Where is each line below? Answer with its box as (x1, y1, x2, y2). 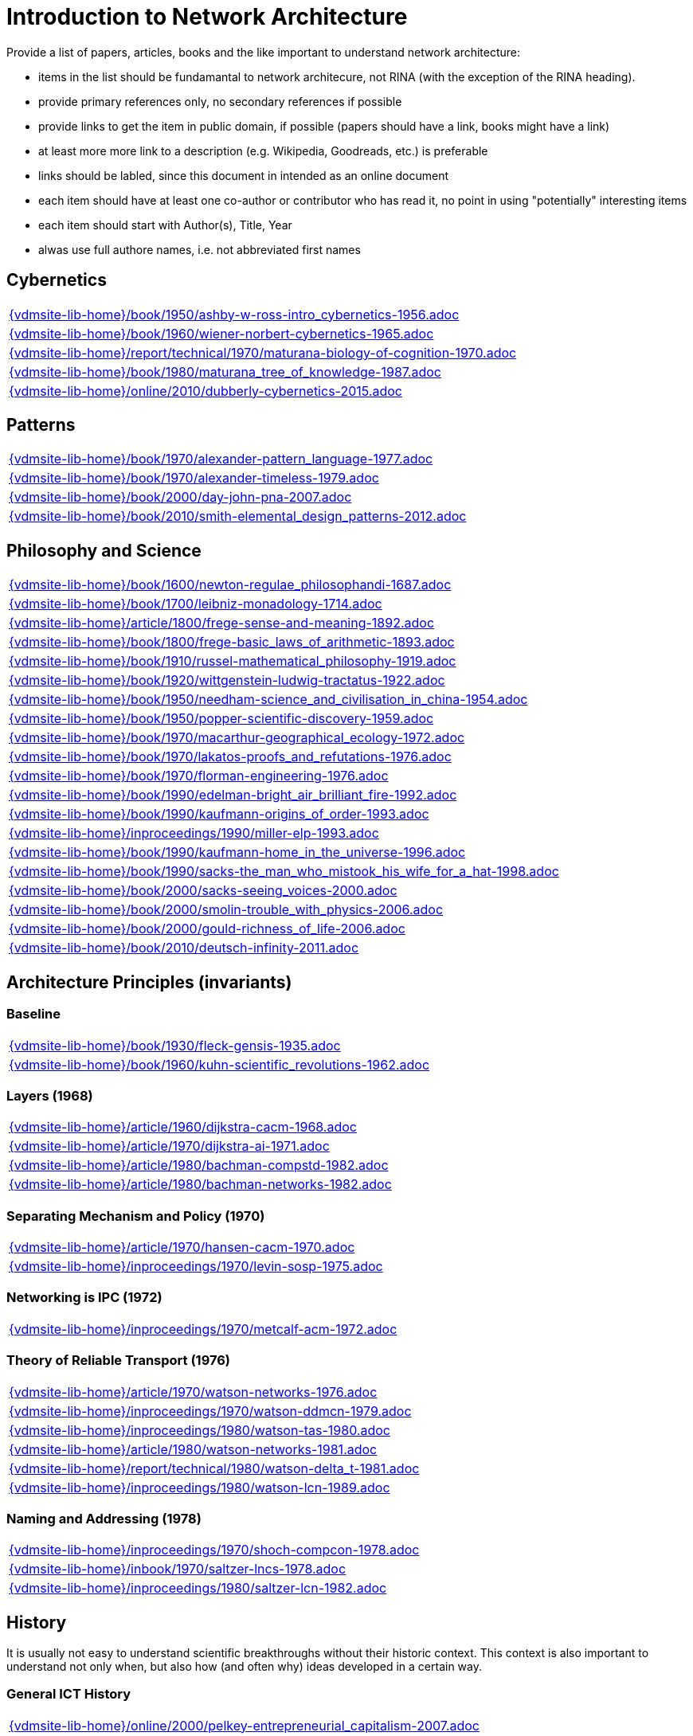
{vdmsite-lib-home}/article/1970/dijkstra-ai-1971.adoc (9, 1138, 330, 1155)
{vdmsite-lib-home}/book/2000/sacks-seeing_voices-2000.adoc (9, 882, 397, 899)
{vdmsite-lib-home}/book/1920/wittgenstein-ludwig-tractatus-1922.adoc (9, 672, 445, 689)
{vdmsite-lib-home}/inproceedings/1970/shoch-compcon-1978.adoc (9, 1542, 420, 1558)
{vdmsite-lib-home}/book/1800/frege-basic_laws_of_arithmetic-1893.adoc (9, 634, 455, 651)
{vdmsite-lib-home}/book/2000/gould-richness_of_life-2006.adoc (9, 921, 405, 937)
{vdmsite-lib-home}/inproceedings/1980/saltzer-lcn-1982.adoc (9, 1580, 387, 1597)
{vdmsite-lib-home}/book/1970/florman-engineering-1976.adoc (9, 768, 389, 784)
